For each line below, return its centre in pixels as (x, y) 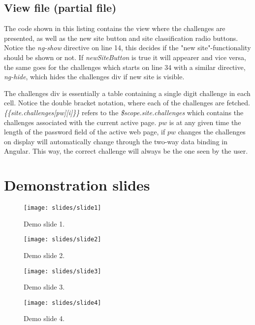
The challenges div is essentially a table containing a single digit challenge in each (127, 93)
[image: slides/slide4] (63, 303)
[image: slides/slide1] (63, 208)
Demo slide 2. (44, 255)
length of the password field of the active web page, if (85, 132)
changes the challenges (212, 132)
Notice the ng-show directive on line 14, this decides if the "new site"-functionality (127, 48)
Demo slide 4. (44, 318)
